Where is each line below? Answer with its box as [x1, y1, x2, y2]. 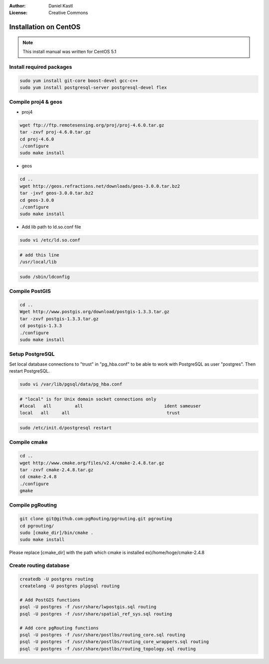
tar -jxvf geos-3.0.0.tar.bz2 [19, 190, 94, 196]
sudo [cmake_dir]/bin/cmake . [19, 530, 94, 535]
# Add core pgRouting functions [19, 625, 99, 631]
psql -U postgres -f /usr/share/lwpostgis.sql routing [19, 604, 156, 610]
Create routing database [9, 562, 70, 569]
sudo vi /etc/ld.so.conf [19, 237, 81, 243]
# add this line [19, 252, 60, 258]
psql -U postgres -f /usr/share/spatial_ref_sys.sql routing [19, 611, 172, 617]
